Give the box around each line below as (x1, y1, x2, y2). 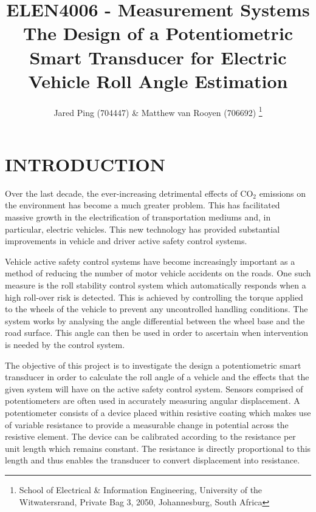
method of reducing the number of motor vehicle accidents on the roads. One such (5, 267, 311, 279)
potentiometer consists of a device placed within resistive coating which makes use (5, 406, 311, 418)
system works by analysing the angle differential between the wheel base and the (5, 314, 305, 327)
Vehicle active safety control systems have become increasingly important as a (5, 254, 295, 267)
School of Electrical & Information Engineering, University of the (19, 483, 263, 496)
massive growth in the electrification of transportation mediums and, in (5, 211, 271, 224)
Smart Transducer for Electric (29, 44, 287, 69)
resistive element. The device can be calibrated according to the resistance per (5, 430, 296, 443)
